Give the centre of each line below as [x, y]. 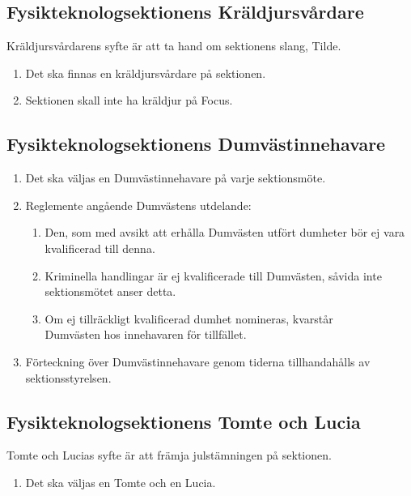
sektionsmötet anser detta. [110, 291]
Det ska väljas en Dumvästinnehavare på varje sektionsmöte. [176, 178]
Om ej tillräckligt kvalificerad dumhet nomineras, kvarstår [189, 318]
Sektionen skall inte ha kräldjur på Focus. [129, 100]
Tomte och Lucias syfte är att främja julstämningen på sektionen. [169, 455]
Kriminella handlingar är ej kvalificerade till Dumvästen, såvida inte [213, 275]
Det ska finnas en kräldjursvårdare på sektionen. [146, 73]
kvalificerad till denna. [100, 248]
